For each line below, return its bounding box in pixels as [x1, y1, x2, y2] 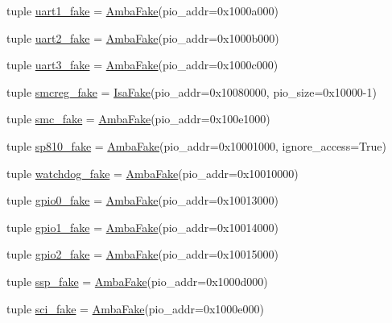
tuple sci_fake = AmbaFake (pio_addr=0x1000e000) [6, 300, 265, 317]
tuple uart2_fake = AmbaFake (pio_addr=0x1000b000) [6, 29, 279, 46]
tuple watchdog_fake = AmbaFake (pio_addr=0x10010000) [6, 164, 299, 181]
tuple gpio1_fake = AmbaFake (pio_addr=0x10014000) [6, 218, 279, 235]
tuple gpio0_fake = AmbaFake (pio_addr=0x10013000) [6, 192, 279, 209]
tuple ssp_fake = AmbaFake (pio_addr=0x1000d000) [6, 272, 268, 289]
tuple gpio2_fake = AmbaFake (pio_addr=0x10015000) [6, 246, 279, 263]
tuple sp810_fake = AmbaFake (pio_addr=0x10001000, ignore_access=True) [6, 137, 386, 154]
